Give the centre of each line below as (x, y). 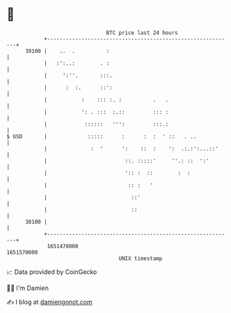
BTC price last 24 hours (142, 33)
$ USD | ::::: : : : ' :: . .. (102, 136)
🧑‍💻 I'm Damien (28, 288)
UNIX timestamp (141, 258)
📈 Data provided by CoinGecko (52, 272)
